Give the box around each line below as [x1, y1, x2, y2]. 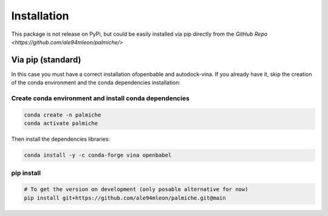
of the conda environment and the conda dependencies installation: [11, 79, 181, 86]
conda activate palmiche [24, 120, 98, 127]
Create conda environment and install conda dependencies [11, 94, 190, 103]
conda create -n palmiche [24, 111, 101, 118]
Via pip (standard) [11, 55, 81, 65]
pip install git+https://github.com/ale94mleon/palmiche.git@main [24, 194, 226, 201]
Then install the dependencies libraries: [11, 135, 111, 143]
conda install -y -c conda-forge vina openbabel [24, 152, 172, 159]
